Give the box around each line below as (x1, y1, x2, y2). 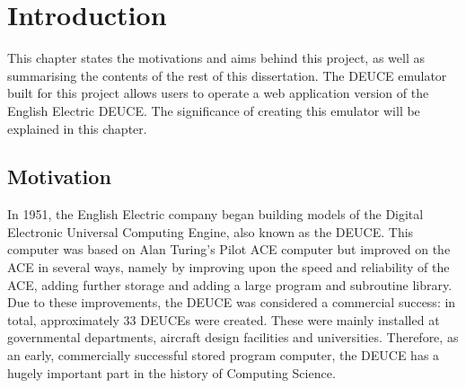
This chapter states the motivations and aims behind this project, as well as (7, 48, 425, 67)
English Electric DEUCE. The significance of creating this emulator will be (7, 101, 420, 119)
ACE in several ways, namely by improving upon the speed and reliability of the (7, 258, 450, 277)
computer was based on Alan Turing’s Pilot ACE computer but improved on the (7, 240, 451, 259)
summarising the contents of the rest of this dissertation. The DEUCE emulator (7, 66, 447, 84)
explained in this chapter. (7, 119, 147, 137)
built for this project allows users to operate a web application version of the (7, 84, 429, 102)
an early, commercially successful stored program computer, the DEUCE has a (7, 346, 440, 365)
